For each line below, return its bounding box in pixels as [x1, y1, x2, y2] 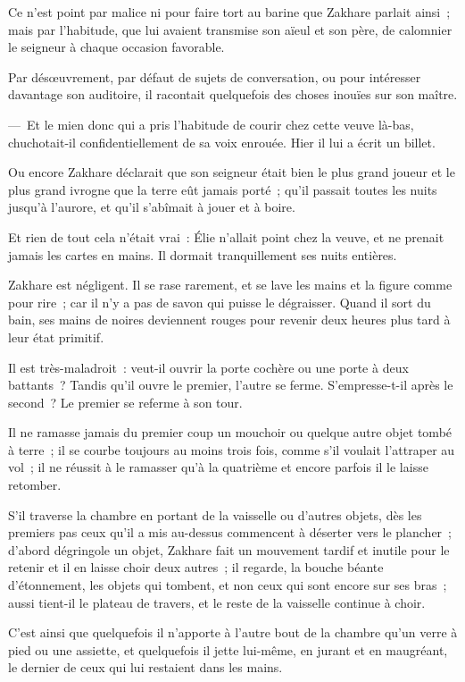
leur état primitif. [8, 327, 104, 346]
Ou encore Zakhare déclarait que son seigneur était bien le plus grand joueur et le [8, 163, 455, 181]
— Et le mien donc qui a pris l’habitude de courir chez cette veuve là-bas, [8, 114, 414, 133]
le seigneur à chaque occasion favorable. [8, 38, 225, 56]
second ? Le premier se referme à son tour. [8, 392, 243, 411]
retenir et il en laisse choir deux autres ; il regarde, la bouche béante [8, 558, 384, 577]
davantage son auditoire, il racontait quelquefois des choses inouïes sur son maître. [8, 85, 458, 104]
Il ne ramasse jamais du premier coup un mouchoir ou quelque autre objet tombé [8, 423, 453, 442]
